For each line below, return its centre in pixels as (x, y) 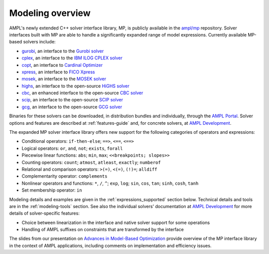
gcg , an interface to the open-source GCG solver (72, 107)
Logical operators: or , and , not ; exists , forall (72, 148)
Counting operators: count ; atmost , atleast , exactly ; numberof (91, 162)
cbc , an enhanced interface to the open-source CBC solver (82, 93)
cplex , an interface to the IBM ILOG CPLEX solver (72, 58)
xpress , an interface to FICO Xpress (58, 72)
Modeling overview (50, 13)
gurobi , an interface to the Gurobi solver (63, 51)
